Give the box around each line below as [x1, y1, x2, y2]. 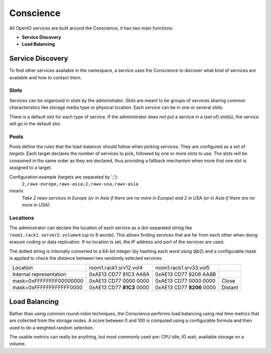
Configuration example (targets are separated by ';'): [9, 173, 118, 180]
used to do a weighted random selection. [9, 324, 94, 330]
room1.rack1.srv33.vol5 [155, 264, 210, 271]
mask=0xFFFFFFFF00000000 [12, 277, 84, 284]
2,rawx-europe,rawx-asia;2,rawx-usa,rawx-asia [22, 181, 139, 187]
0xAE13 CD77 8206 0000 [155, 284, 216, 291]
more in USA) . [22, 202, 51, 208]
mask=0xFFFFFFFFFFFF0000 [12, 284, 83, 291]
